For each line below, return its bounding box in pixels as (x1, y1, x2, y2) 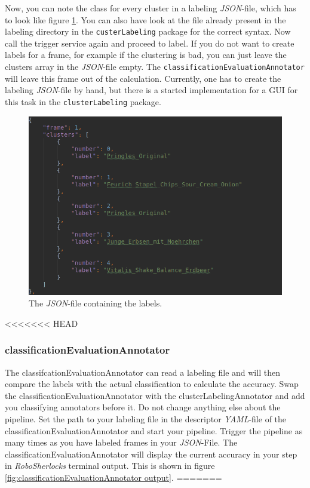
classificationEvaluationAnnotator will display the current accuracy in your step (5, 447, 297, 460)
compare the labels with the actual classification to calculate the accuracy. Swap (5, 377, 299, 390)
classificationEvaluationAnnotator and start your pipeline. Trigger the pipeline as (5, 424, 303, 437)
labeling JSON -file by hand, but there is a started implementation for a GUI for (5, 84, 298, 96)
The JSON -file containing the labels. (29, 297, 162, 309)
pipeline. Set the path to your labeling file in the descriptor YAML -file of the (5, 413, 287, 425)
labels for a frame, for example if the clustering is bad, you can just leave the (5, 48, 287, 61)
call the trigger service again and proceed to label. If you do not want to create (5, 36, 294, 49)
